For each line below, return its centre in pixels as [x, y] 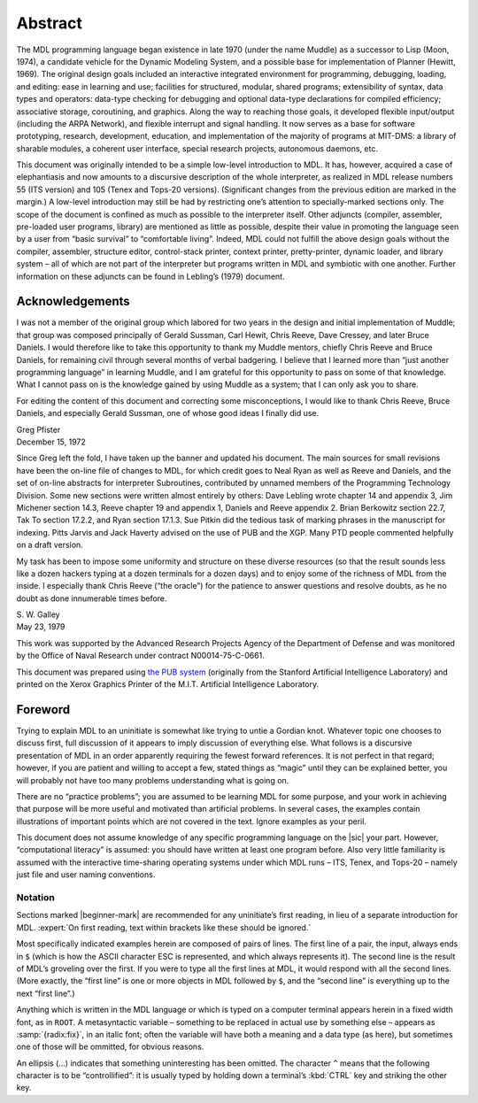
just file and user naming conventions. [86, 875]
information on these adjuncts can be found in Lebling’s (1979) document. [150, 276]
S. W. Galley [39, 614]
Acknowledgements [73, 301]
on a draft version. [50, 545]
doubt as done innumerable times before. [92, 598]
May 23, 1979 [41, 627]
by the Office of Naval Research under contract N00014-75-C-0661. [140, 656]
